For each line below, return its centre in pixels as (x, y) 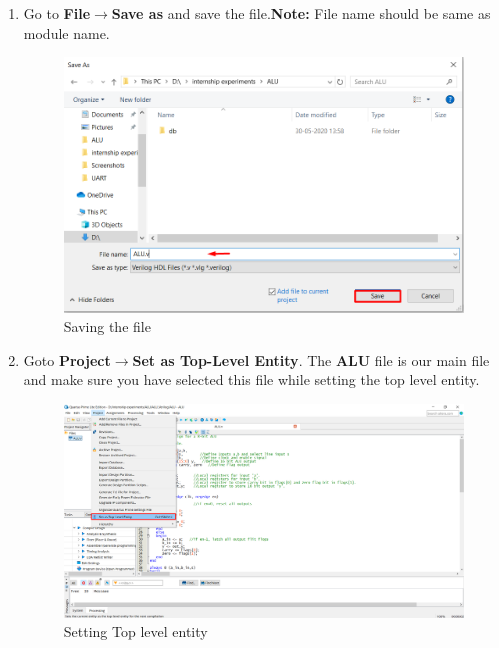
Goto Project (67, 359)
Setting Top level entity (135, 631)
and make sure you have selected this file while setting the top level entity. (251, 379)
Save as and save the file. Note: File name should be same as (301, 13)
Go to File (57, 13)
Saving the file (107, 326)
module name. (66, 32)
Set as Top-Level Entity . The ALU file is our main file (311, 359)
